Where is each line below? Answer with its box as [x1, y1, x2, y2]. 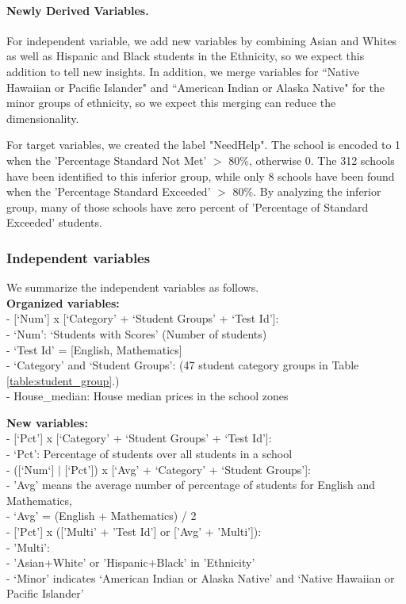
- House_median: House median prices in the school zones [6, 388, 289, 404]
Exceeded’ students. [6, 214, 102, 231]
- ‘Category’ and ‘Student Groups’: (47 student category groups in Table [6, 357, 359, 373]
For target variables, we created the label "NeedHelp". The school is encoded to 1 [6, 136, 401, 153]
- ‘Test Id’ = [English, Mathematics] [6, 341, 182, 357]
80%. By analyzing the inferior [232, 183, 381, 200]
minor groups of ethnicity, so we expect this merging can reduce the [6, 94, 336, 111]
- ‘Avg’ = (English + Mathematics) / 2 [6, 507, 197, 524]
